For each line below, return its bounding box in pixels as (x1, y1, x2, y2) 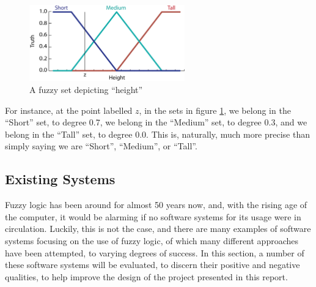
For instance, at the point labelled (5, 103, 133, 116)
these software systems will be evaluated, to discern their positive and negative (5, 258, 300, 271)
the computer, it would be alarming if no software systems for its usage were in (5, 210, 301, 223)
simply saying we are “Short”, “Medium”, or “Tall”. (5, 140, 197, 152)
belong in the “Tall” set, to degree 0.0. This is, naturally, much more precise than (5, 127, 310, 140)
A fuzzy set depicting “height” (29, 83, 143, 96)
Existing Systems (5, 170, 116, 188)
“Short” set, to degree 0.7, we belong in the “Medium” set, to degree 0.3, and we (5, 116, 307, 129)
